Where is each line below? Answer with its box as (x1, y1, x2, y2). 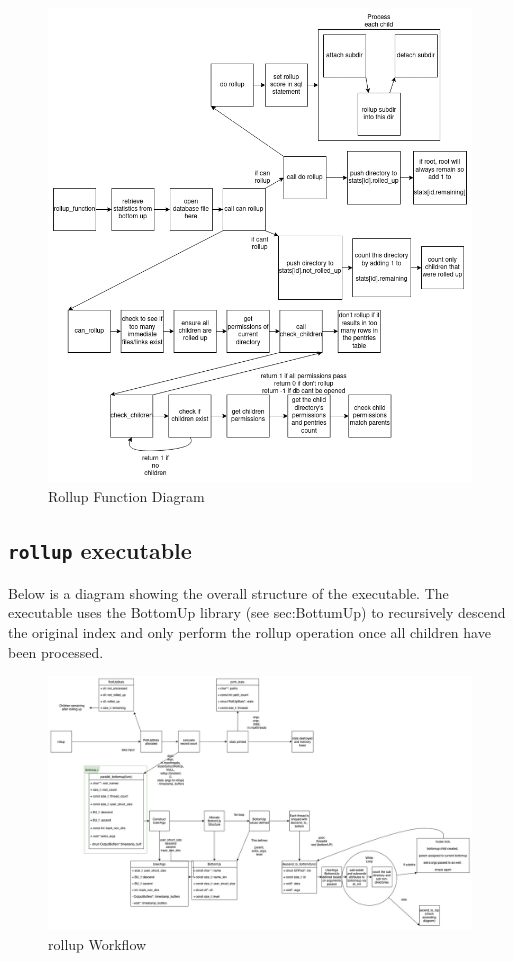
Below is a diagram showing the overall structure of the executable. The (8, 582, 449, 603)
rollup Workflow (48, 933, 147, 954)
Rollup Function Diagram (48, 486, 205, 507)
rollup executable (8, 535, 192, 566)
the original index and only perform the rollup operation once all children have (8, 621, 491, 642)
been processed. (8, 641, 104, 662)
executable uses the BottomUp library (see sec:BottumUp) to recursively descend (8, 602, 506, 623)
